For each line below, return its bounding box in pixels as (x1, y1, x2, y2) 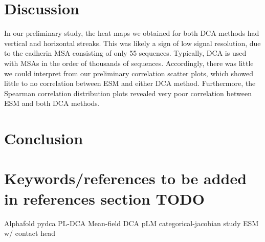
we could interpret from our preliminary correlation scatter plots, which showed (4, 68, 254, 78)
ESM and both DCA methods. (4, 98, 100, 108)
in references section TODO (4, 188, 205, 209)
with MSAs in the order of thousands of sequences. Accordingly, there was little (4, 57, 254, 68)
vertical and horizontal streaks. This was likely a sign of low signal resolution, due (4, 37, 261, 48)
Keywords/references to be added (4, 168, 247, 189)
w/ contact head (4, 228, 55, 238)
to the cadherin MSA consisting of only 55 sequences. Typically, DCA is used (4, 48, 247, 58)
